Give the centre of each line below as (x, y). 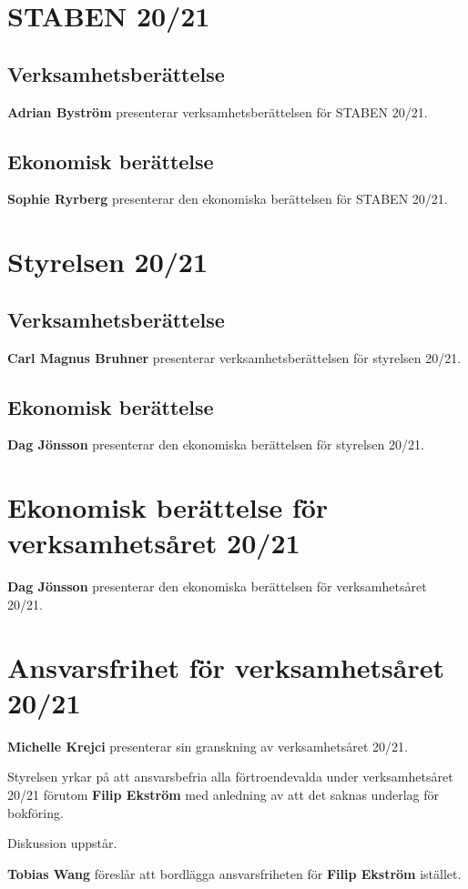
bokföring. (36, 812)
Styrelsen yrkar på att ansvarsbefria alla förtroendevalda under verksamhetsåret (230, 777)
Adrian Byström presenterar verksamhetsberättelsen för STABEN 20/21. (218, 111)
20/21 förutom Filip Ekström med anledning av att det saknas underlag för (223, 794)
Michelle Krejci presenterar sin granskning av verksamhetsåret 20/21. (208, 746)
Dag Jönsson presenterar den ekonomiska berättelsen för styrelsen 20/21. (216, 444)
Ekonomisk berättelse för (168, 507)
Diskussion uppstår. (62, 843)
